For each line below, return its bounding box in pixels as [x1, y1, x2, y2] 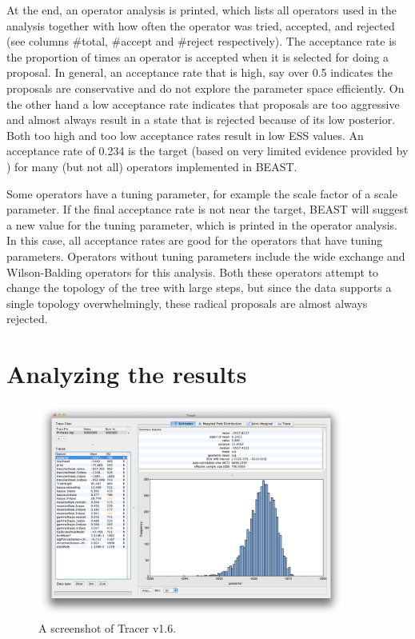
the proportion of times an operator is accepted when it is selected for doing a [6, 48, 389, 65]
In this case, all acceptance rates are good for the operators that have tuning [6, 232, 383, 249]
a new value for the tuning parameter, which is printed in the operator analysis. [6, 216, 397, 233]
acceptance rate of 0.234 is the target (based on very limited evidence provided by [6, 142, 409, 159]
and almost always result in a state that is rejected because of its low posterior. [6, 111, 396, 128]
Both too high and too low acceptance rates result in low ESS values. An [6, 126, 364, 143]
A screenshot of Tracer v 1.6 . [38, 619, 177, 636]
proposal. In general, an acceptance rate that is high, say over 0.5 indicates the [6, 64, 393, 81]
